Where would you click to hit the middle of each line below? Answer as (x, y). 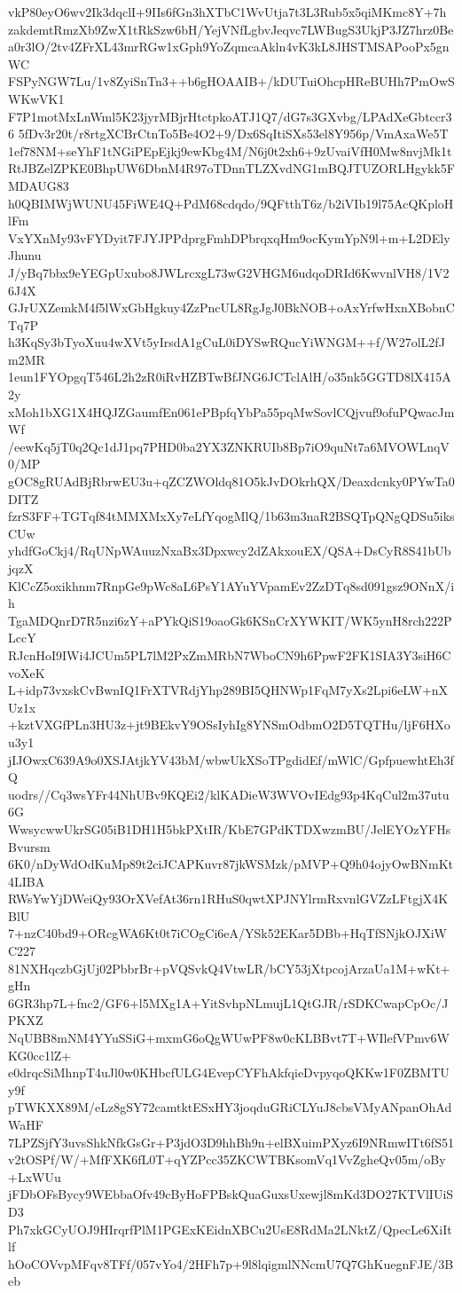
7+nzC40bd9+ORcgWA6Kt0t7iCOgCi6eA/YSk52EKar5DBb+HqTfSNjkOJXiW (227, 933)
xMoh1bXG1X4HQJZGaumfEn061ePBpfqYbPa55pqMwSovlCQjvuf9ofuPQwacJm (231, 411)
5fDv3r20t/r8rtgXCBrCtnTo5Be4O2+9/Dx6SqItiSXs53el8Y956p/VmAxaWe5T (233, 134)
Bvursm (29, 846)
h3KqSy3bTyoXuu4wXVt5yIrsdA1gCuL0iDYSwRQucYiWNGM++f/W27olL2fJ (227, 342)
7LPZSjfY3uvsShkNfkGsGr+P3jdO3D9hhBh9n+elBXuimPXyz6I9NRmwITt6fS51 (231, 1142)
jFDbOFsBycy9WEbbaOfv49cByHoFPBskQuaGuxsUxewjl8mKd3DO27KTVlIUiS (231, 1194)
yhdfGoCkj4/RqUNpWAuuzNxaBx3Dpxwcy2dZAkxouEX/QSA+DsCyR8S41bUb (230, 551)
